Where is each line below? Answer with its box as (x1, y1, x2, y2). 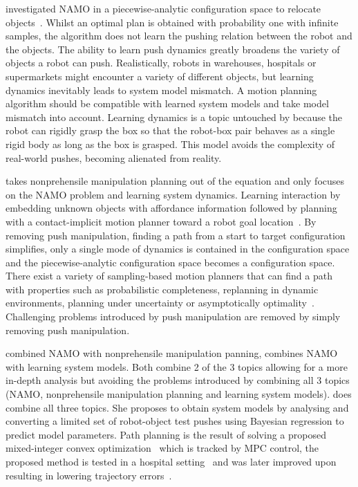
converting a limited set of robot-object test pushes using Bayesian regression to (6, 414, 344, 428)
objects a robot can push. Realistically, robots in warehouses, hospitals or (6, 55, 317, 70)
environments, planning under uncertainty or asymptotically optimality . (6, 295, 314, 310)
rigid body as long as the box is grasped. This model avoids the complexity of (6, 136, 335, 151)
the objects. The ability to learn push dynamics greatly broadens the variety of (6, 42, 340, 56)
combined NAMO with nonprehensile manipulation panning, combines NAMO (6, 346, 338, 360)
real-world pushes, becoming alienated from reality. (6, 150, 222, 165)
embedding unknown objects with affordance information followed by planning (6, 201, 337, 215)
